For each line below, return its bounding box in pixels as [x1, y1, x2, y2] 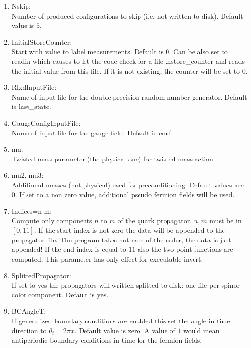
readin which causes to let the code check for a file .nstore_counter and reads [11, 55, 245, 66]
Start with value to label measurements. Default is [11, 46, 164, 56]
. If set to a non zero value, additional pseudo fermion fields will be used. [15, 189, 235, 199]
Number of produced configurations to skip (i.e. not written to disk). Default [11, 10, 243, 21]
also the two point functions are [138, 244, 233, 254]
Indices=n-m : [11, 206, 52, 216]
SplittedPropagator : [11, 270, 71, 280]
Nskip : [11, 1, 31, 11]
